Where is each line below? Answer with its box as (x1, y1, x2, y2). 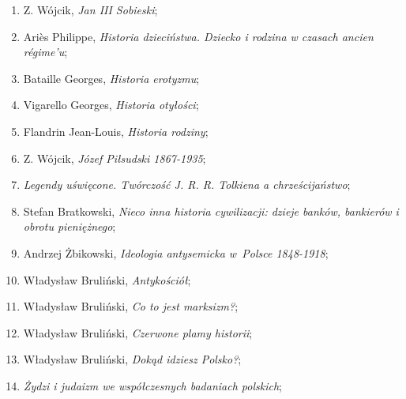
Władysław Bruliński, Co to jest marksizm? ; (23, 298, 239, 314)
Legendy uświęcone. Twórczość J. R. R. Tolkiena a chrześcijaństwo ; (23, 176, 351, 193)
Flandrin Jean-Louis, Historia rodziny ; (23, 122, 209, 139)
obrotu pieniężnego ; (23, 218, 116, 235)
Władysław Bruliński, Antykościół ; (23, 271, 191, 288)
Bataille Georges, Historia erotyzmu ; (23, 70, 200, 86)
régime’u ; (23, 43, 68, 60)
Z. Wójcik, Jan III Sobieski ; (23, 2, 158, 17)
